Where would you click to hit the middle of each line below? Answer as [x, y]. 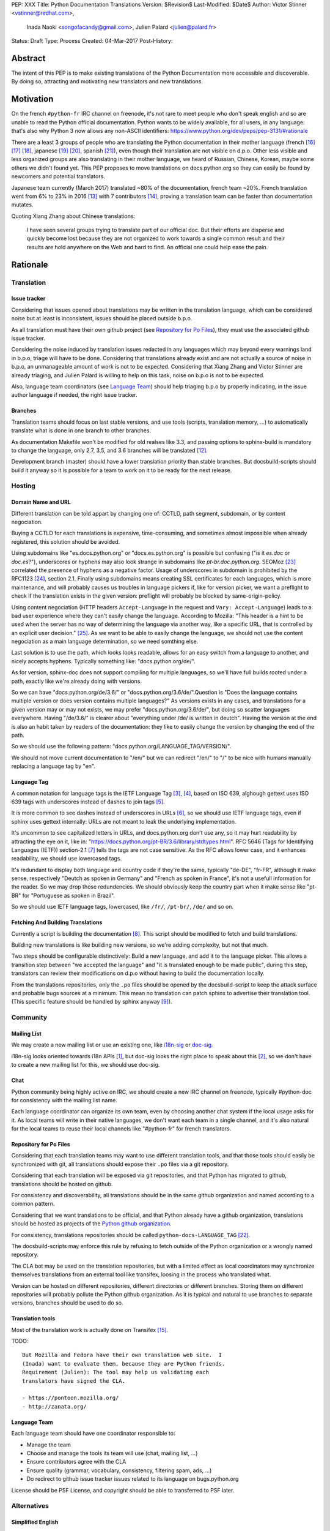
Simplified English [35, 1522]
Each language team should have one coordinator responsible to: [93, 1434]
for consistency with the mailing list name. [64, 1100]
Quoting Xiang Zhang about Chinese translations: [73, 216]
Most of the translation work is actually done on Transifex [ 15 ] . [90, 1330]
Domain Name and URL [41, 502]
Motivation [32, 99]
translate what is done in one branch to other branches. [81, 431]
